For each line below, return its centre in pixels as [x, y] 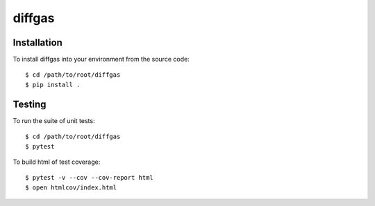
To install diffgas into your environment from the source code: [101, 59]
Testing [30, 104]
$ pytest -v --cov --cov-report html [90, 178]
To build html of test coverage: [57, 162]
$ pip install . [53, 84]
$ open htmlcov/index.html [71, 187]
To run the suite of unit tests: [54, 120]
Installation [37, 43]
